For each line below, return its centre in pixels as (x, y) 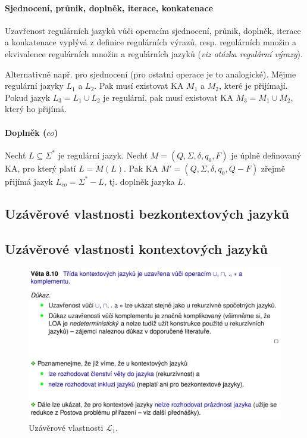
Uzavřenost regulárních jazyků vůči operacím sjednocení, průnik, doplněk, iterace (153, 30)
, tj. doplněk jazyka (139, 181)
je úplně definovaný (266, 155)
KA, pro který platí (40, 168)
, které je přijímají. (253, 86)
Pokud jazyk (28, 97)
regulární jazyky (34, 86)
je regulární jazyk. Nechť (103, 155)
